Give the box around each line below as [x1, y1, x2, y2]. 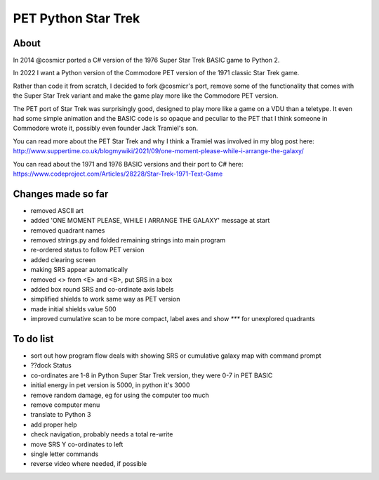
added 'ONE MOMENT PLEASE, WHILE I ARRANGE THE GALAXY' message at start [30, 216, 270, 225]
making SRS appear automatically [30, 266, 128, 274]
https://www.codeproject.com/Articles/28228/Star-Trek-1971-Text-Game [13, 169, 223, 178]
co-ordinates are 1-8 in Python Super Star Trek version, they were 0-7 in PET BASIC [30, 371, 273, 380]
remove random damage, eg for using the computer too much [30, 391, 210, 399]
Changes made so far [13, 188, 109, 200]
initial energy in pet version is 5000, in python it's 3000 [30, 381, 190, 389]
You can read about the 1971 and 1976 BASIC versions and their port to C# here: [13, 160, 244, 168]
